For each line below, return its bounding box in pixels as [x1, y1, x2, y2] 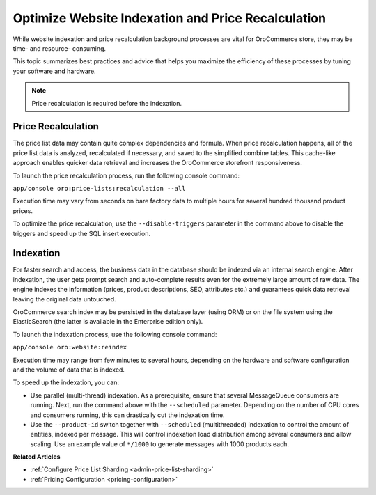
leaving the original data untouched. [13, 294, 116, 303]
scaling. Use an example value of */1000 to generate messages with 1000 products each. [30, 439, 289, 448]
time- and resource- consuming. [13, 44, 107, 52]
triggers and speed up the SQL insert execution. [13, 229, 151, 237]
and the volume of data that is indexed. [13, 366, 125, 374]
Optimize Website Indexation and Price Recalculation [13, 10, 327, 26]
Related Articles [13, 453, 61, 461]
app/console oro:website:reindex [13, 343, 127, 352]
